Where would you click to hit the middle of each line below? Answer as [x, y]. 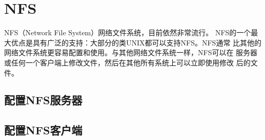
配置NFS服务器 [43, 100]
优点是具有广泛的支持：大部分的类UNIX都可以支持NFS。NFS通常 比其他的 [136, 42]
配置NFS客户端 [43, 130]
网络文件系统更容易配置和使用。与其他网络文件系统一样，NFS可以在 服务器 [131, 52]
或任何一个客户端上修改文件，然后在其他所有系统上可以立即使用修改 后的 [127, 62]
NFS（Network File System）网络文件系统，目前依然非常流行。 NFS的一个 [128, 32]
